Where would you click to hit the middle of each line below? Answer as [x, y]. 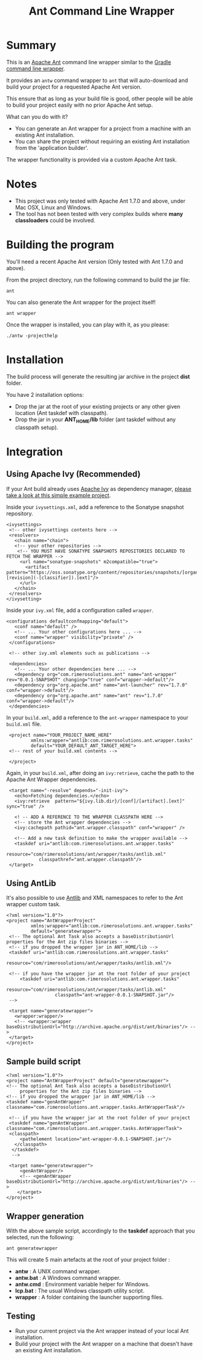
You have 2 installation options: [45, 394]
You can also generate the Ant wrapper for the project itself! [81, 302]
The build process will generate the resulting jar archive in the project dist [98, 376]
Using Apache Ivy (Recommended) [73, 474]
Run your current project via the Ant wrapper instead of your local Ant [102, 1331]
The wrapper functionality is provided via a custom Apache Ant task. [92, 160]
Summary [31, 45]
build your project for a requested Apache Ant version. [74, 87]
